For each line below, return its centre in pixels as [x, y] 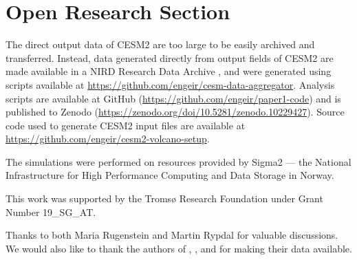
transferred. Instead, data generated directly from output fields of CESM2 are [170, 57]
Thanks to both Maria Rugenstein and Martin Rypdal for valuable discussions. [172, 235]
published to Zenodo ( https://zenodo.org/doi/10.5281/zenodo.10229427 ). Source [175, 112]
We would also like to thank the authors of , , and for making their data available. [179, 248]
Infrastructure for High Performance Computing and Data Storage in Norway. [170, 175]
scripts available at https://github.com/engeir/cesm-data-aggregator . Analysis [170, 84]
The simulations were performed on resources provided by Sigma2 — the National [178, 161]
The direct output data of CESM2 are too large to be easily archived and [160, 44]
